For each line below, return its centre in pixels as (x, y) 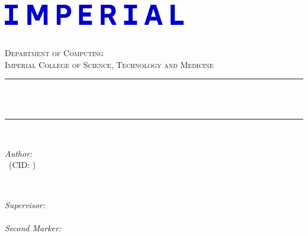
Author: (19, 153)
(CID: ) (22, 165)
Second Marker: (33, 227)
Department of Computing (54, 52)
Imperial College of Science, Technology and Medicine (109, 64)
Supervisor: (25, 204)
